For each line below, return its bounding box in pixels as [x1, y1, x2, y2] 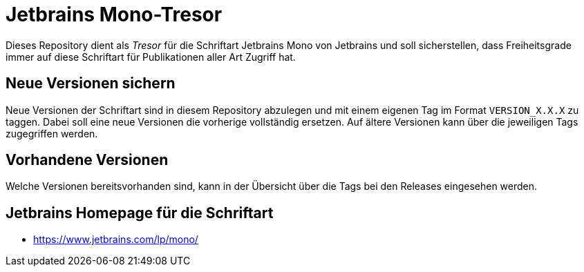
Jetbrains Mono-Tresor [6, 3, 223, 26]
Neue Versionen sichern [6, 75, 176, 93]
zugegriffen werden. [6, 127, 98, 139]
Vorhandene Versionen [6, 151, 169, 169]
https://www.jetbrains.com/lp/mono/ [33, 233, 198, 246]
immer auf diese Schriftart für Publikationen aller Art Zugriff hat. [6, 50, 296, 63]
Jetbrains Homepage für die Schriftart [6, 204, 274, 222]
